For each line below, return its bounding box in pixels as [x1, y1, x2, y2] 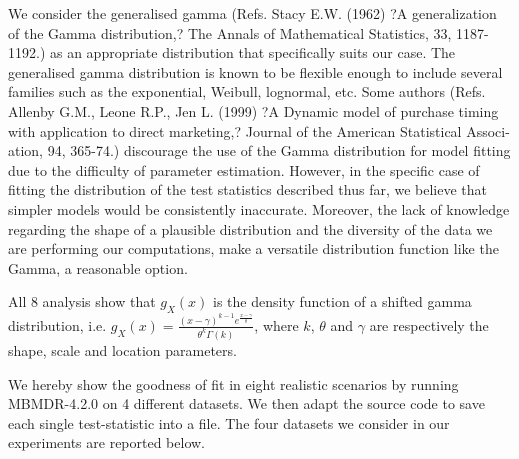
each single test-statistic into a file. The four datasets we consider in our [8, 412, 450, 433]
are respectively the [369, 314, 489, 335]
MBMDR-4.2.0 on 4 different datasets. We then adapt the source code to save [8, 393, 485, 414]
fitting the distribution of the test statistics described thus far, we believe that [8, 179, 487, 200]
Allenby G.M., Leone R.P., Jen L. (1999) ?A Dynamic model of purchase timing [8, 100, 499, 121]
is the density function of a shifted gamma [213, 291, 472, 312]
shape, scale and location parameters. [8, 339, 237, 360]
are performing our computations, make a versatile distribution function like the [8, 238, 499, 259]
